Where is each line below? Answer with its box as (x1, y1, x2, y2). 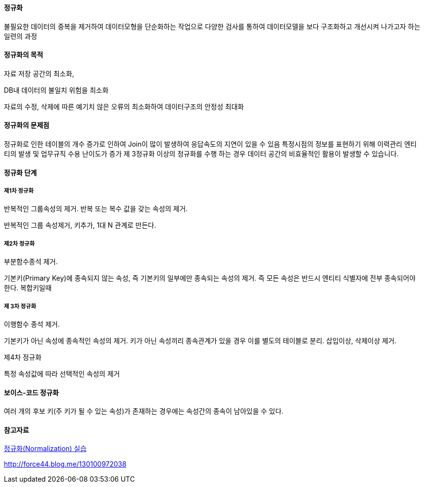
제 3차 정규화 (4, 302, 36, 310)
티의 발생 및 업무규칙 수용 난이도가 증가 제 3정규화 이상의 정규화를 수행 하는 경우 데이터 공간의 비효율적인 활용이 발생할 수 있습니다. (4, 150, 399, 158)
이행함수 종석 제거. (4, 320, 60, 328)
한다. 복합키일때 (4, 284, 52, 292)
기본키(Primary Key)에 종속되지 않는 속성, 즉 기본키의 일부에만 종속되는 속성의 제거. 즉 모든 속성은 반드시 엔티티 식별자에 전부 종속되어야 (4, 274, 416, 283)
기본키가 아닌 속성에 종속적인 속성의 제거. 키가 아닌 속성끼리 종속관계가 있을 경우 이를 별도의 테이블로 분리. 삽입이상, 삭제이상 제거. (4, 336, 397, 345)
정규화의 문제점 (4, 121, 50, 130)
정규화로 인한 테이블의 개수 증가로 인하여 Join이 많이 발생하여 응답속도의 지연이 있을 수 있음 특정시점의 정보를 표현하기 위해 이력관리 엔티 (4, 140, 417, 149)
